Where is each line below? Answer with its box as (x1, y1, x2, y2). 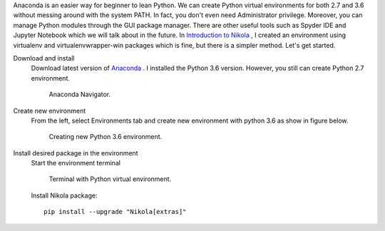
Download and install (13, 53, 75, 62)
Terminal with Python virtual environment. (48, 175, 172, 183)
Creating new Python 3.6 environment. (48, 133, 163, 141)
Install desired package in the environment (13, 148, 138, 157)
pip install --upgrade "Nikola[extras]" (43, 207, 187, 216)
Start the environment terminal (31, 159, 121, 168)
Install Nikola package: (31, 191, 98, 200)
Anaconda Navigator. (48, 90, 111, 99)
